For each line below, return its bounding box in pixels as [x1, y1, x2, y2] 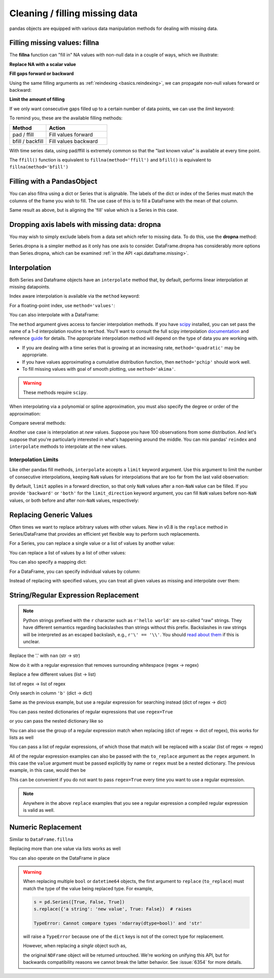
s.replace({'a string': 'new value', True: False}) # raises [33, 906, 192, 912]
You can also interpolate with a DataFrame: [9, 312, 99, 318]
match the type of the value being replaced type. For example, [23, 885, 154, 891]
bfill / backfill [12, 138, 44, 145]
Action [49, 124, 65, 132]
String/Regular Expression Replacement [9, 591, 139, 599]
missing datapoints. [9, 284, 51, 290]
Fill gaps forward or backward [9, 71, 74, 77]
